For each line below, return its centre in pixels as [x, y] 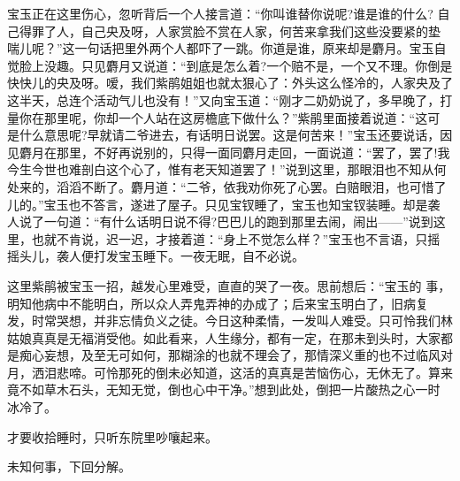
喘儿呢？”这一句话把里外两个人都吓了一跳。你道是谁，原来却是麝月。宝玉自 [227, 48]
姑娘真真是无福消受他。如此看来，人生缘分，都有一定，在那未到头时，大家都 [230, 337]
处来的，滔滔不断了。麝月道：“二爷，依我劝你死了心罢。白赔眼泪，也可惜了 [227, 186]
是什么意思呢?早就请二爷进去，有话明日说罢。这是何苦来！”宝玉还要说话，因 [230, 135]
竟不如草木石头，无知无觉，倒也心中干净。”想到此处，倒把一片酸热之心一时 [224, 389]
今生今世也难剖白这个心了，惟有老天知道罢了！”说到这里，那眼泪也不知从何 [227, 169]
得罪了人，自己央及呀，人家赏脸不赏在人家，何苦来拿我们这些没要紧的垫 [230, 31]
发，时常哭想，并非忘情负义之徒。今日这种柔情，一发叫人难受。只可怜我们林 [230, 321]
